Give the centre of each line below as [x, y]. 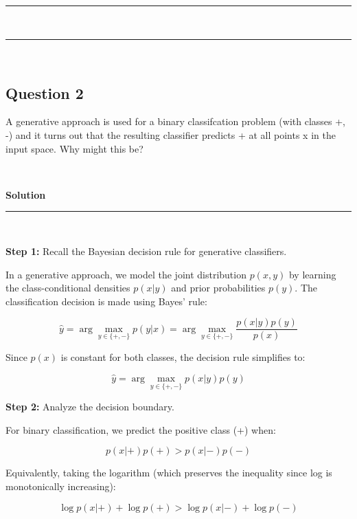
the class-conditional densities [68, 288]
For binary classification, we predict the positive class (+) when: [141, 429]
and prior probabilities [218, 288]
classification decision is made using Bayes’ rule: [106, 301]
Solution [26, 194]
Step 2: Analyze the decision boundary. [90, 407]
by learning [312, 274]
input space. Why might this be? [74, 148]
